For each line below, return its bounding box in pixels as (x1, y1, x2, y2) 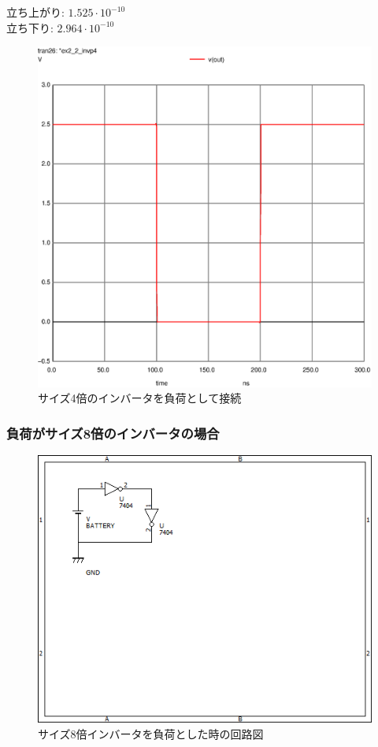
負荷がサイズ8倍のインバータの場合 (6, 423, 220, 443)
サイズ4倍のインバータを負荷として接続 (38, 390, 242, 406)
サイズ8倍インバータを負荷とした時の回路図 (38, 725, 264, 741)
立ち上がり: (6, 4, 65, 20)
